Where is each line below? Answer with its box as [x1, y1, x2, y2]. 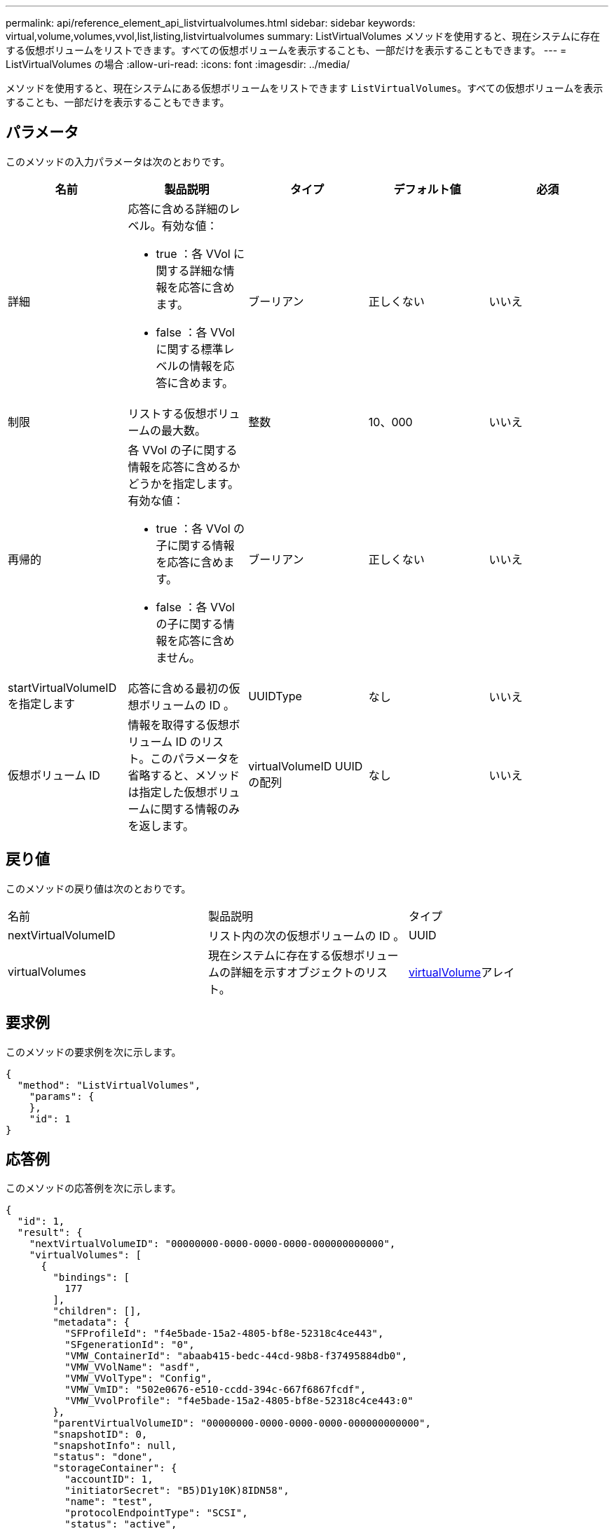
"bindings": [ [53, 1272, 130, 1284]
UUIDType [248, 688, 302, 703]
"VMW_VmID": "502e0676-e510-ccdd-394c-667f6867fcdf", [64, 1384, 367, 1396]
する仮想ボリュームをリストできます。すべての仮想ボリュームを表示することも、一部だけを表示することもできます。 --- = [6, 44, 567, 56]
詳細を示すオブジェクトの [230, 965, 365, 979]
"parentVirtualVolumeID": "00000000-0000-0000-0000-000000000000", [53, 1417, 431, 1429]
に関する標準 [156, 341, 224, 356]
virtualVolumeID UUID [248, 758, 363, 773]
